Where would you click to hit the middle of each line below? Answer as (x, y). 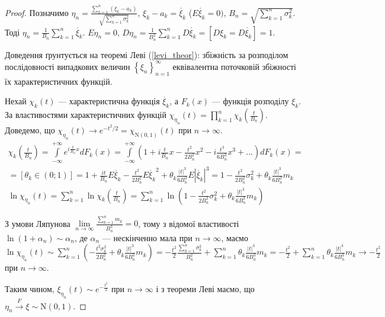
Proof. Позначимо (37, 12)
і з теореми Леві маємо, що (205, 289)
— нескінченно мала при (147, 237)
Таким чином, (30, 289)
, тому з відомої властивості (189, 223)
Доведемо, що (30, 129)
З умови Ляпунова (38, 223)
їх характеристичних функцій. (59, 81)
